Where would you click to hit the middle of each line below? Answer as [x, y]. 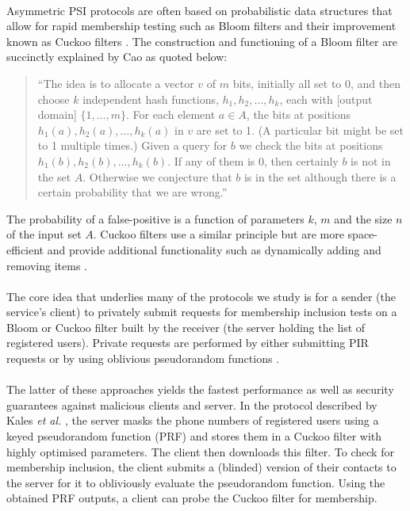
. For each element [171, 114]
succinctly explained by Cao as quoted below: [117, 57]
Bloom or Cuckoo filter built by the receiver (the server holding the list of [186, 327]
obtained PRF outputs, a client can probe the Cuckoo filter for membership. [192, 498]
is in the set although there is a [320, 176]
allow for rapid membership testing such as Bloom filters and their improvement [201, 26]
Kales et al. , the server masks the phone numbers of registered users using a [193, 420]
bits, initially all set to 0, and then [317, 83]
